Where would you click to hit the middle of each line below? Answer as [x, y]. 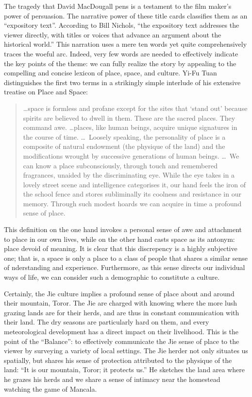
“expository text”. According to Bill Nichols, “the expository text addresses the [122, 25]
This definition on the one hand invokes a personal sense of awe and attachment [123, 229]
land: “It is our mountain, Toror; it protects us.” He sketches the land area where [125, 370]
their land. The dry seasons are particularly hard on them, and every [107, 322]
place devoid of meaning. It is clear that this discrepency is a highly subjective [121, 248]
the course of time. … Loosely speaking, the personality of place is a [124, 136]
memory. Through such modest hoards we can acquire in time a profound [132, 203]
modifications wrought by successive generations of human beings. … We [131, 155]
